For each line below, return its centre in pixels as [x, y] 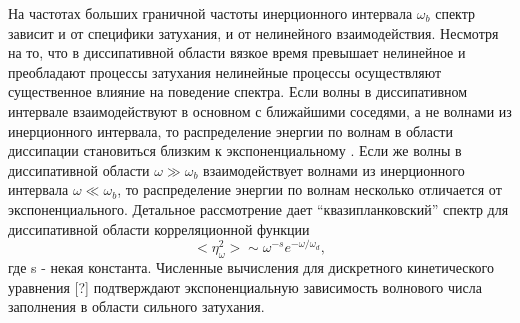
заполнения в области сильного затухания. [136, 306]
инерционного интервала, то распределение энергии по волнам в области [230, 130]
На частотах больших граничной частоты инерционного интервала [210, 13]
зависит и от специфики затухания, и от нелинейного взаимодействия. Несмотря [253, 32]
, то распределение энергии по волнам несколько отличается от [309, 189]
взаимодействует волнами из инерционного [334, 169]
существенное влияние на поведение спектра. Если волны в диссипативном [238, 91]
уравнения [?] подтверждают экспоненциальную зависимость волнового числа [245, 286]
